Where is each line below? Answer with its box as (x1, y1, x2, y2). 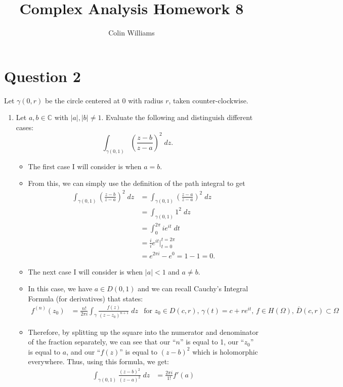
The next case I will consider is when (28, 266, 143, 277)
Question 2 (4, 65, 81, 86)
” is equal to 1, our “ (180, 336, 244, 347)
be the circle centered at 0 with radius (45, 95, 163, 105)
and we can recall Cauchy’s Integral (138, 283, 248, 294)
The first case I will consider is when (28, 161, 142, 171)
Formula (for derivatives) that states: (28, 293, 143, 303)
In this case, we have (28, 283, 93, 294)
